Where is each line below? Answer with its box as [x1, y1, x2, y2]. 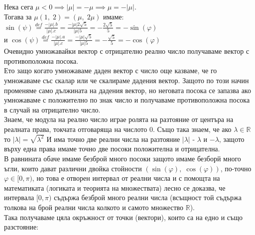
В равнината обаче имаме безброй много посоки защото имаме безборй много [4, 153, 241, 164]
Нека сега [4, 1, 33, 11]
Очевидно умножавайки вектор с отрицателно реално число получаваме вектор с [4, 46, 250, 56]
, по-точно [220, 163, 252, 173]
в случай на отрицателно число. [4, 104, 101, 115]
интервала [4, 192, 34, 203]
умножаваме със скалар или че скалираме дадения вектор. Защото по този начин [4, 75, 249, 85]
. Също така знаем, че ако [152, 123, 232, 134]
